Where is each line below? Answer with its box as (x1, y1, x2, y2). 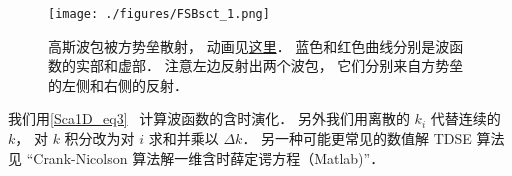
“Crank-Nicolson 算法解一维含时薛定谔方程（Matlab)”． (26, 147, 385, 168)
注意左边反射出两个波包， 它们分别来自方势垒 (164, 55, 464, 76)
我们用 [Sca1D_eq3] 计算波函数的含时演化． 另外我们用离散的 (8, 108, 410, 129)
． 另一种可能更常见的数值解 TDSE (242, 128, 472, 149)
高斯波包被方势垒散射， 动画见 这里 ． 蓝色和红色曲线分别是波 (48, 35, 450, 56)
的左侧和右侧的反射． (48, 74, 188, 95)
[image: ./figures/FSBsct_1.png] (48, 7, 270, 21)
